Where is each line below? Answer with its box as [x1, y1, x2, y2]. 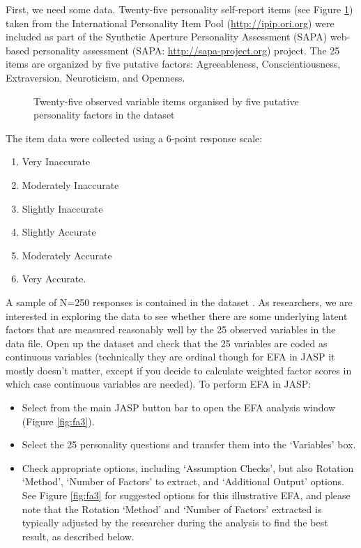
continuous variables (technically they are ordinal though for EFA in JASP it [6, 349, 335, 364]
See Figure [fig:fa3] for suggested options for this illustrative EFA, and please [22, 488, 351, 503]
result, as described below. [22, 528, 135, 543]
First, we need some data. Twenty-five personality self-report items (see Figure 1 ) [6, 2, 353, 16]
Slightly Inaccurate [22, 201, 103, 215]
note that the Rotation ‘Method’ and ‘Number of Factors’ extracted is [22, 501, 322, 516]
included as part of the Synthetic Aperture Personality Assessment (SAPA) [6, 29, 328, 44]
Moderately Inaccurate [22, 177, 119, 192]
